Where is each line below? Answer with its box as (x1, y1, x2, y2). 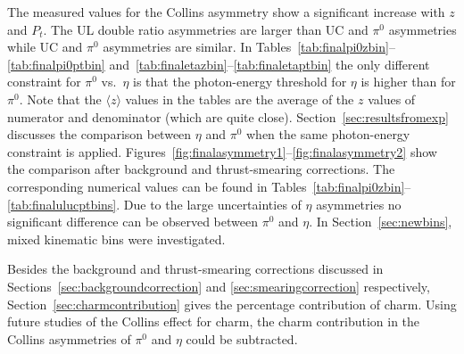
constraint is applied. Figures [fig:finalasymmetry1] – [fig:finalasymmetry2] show (7, 142, 437, 161)
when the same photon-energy (245, 125, 410, 144)
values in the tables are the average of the (125, 89, 354, 108)
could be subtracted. (186, 329, 298, 348)
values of (368, 89, 416, 108)
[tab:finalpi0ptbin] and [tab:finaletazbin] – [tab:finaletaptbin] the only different (7, 54, 430, 73)
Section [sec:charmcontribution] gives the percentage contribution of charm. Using (7, 294, 457, 313)
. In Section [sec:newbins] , (309, 212, 452, 231)
